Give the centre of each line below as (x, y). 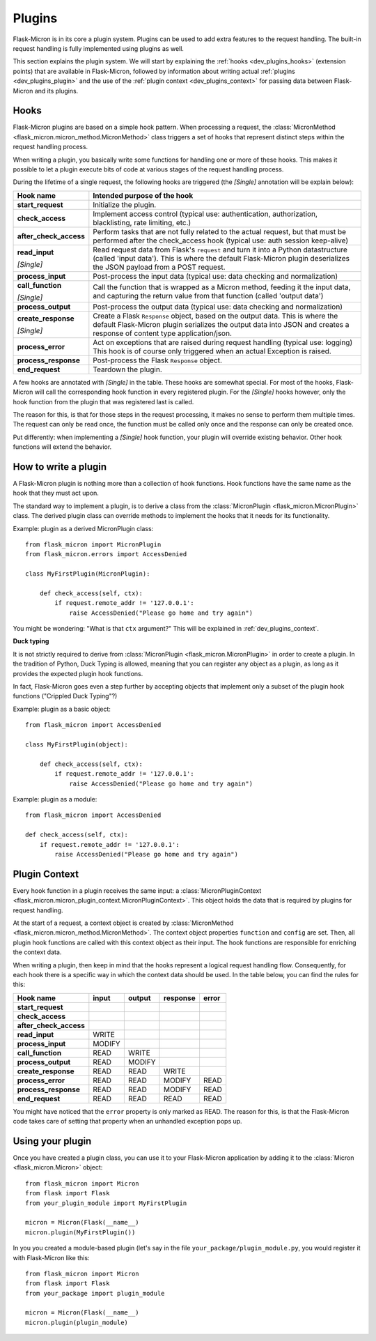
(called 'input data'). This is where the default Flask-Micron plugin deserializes (221, 258)
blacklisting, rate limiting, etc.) (142, 222)
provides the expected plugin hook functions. (78, 673)
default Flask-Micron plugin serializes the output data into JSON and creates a (221, 324)
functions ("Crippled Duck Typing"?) (65, 696)
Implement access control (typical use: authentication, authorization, (205, 214)
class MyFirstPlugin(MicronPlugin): (88, 574)
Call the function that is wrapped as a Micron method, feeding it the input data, (222, 287)
